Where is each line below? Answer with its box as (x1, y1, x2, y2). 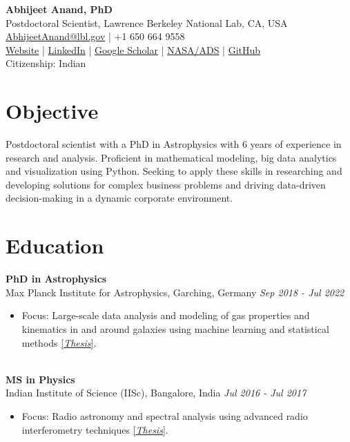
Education (6, 231, 104, 260)
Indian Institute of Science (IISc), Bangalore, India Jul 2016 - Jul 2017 (6, 385, 307, 400)
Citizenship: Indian (6, 56, 86, 70)
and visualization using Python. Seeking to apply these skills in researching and (6, 164, 342, 178)
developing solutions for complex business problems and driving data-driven (6, 177, 326, 191)
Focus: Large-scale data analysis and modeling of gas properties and (21, 308, 310, 323)
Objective (6, 97, 99, 125)
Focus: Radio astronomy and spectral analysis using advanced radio (21, 408, 308, 423)
